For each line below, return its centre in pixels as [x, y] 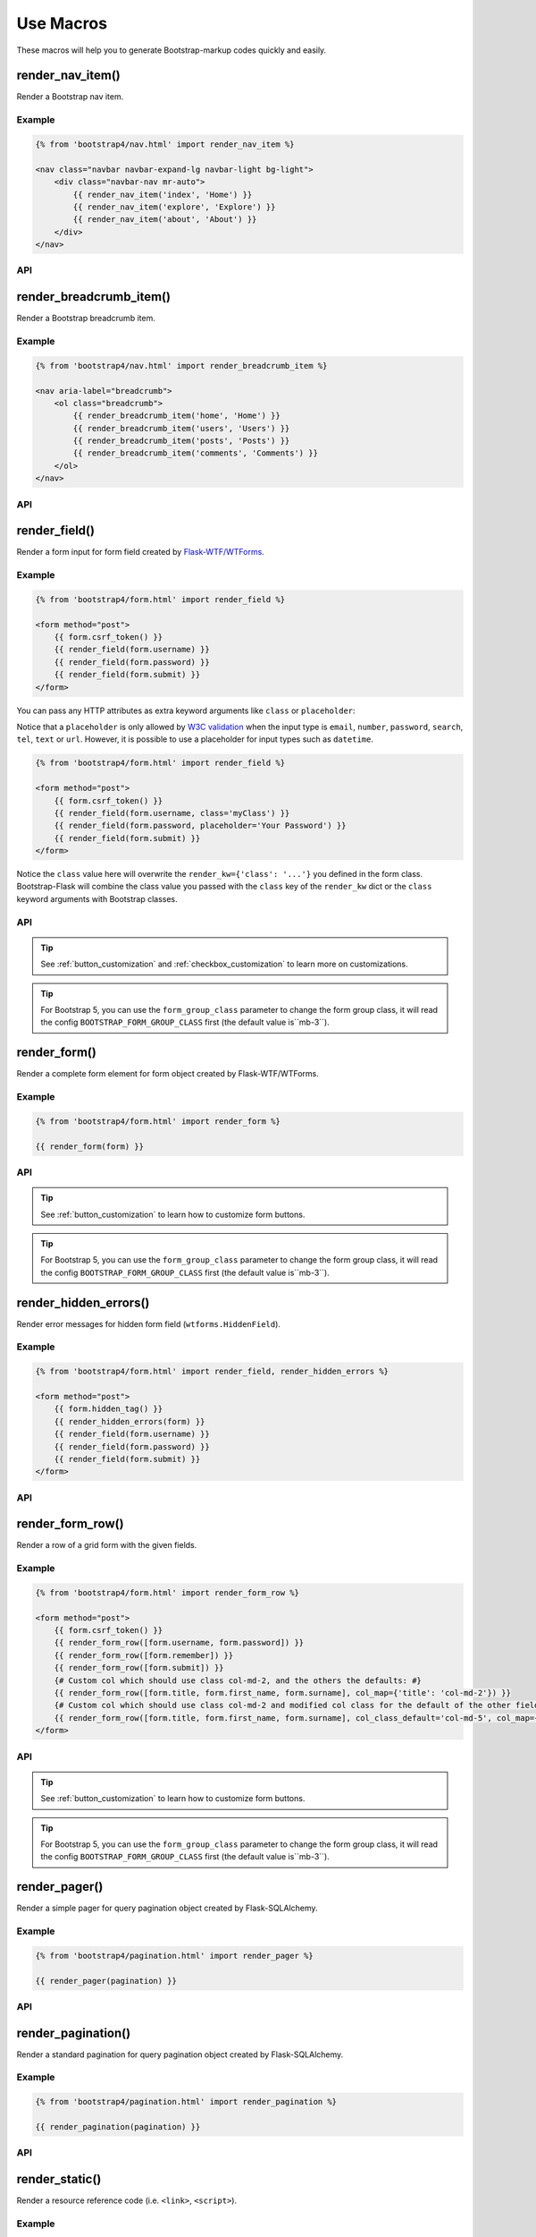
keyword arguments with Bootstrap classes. [97, 898]
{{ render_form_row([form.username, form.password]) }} [179, 1643]
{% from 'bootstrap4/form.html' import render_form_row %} [167, 1592]
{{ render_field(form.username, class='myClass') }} [172, 813]
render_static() [59, 2179]
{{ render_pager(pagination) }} [106, 1981]
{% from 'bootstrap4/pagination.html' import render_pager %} [174, 1956]
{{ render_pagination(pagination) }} [118, 2126]
